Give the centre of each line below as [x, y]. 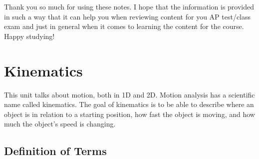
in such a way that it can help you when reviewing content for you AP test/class [128, 16]
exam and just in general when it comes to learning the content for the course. [124, 26]
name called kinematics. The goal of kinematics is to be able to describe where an [129, 104]
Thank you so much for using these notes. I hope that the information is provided [129, 6]
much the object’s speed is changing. [60, 124]
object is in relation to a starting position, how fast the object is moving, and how [129, 114]
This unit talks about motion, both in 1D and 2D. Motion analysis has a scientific [129, 94]
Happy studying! [29, 36]
